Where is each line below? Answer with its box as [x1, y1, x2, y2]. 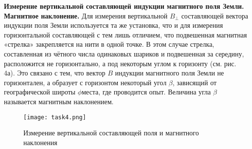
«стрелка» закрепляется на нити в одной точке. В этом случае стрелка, [4, 39, 215, 49]
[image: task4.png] [23, 113, 86, 121]
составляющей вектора [181, 10, 248, 20]
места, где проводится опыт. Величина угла [82, 87, 211, 97]
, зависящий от [172, 77, 217, 87]
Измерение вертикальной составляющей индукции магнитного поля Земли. [4, 1, 244, 11]
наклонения [23, 137, 57, 147]
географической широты [4, 87, 75, 97]
